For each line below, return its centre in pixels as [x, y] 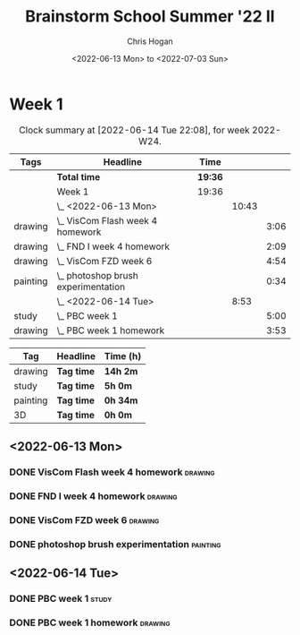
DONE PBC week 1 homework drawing [90, 622]
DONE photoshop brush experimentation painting [115, 544]
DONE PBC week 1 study [61, 599]
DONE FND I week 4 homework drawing [93, 496]
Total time [79, 176]
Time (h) [123, 356]
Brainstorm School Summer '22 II [150, 17]
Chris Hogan [150, 41]
